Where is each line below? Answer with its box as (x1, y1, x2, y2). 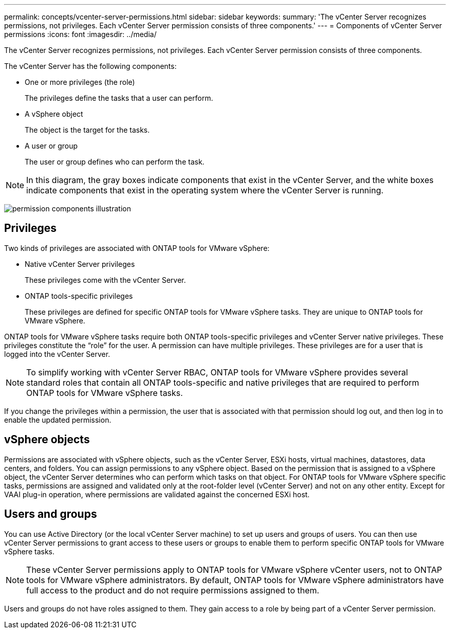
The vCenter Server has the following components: (4, 62, 177, 70)
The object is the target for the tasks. (25, 125, 150, 134)
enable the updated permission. (4, 415, 111, 424)
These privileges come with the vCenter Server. (25, 275, 186, 284)
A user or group (25, 141, 78, 150)
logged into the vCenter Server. (4, 349, 110, 358)
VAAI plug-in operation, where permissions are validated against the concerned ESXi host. (4, 490, 310, 499)
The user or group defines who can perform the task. (25, 157, 204, 166)
